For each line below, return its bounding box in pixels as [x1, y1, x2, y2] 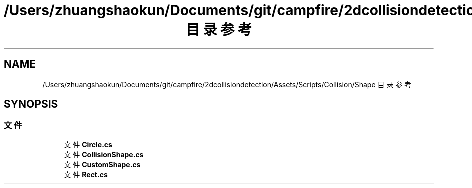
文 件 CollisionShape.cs [64, 150, 144, 159]
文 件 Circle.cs [64, 140, 112, 149]
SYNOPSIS [4, 98, 58, 111]
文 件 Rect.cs [64, 170, 108, 179]
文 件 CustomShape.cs [64, 160, 141, 169]
